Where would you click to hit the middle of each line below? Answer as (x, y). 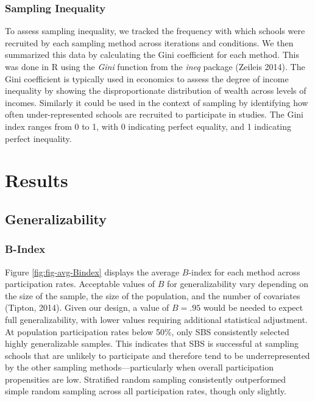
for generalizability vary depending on (237, 284)
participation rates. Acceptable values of (80, 284)
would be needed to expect (253, 307)
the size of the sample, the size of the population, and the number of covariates (153, 295)
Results (37, 180)
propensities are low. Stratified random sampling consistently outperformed (146, 379)
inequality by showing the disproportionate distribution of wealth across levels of (156, 90)
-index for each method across (244, 271)
